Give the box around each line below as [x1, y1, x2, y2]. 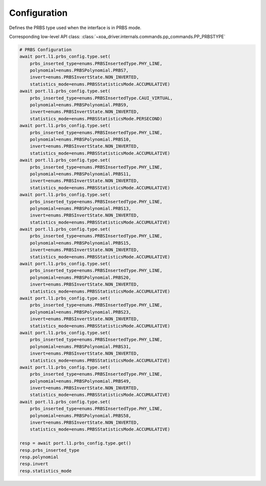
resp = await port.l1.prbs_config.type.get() [19, 441, 132, 446]
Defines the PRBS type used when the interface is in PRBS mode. [9, 25, 141, 31]
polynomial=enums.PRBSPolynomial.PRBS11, [30, 171, 132, 177]
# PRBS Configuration [19, 47, 72, 52]
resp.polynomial [19, 454, 59, 460]
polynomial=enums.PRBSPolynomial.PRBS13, [30, 205, 132, 211]
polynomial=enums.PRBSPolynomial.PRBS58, [30, 412, 132, 418]
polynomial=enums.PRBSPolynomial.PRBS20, [30, 274, 132, 280]
